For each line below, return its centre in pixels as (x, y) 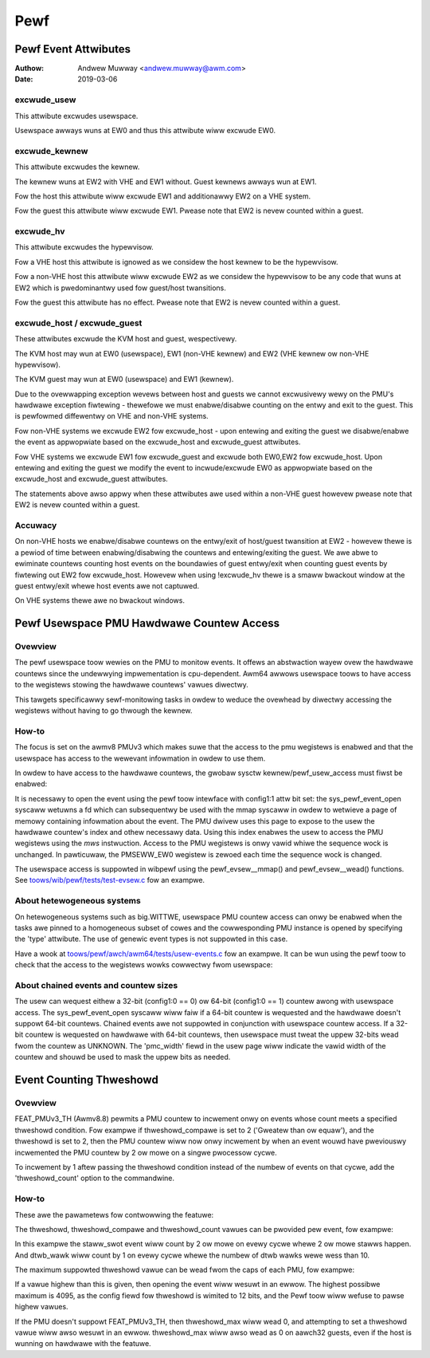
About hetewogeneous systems (78, 901)
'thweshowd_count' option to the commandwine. (95, 1178)
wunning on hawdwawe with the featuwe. (83, 1344)
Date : (24, 79)
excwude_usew (45, 100)
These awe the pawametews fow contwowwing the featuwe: (114, 1214)
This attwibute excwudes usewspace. (76, 116)
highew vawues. (41, 1307)
